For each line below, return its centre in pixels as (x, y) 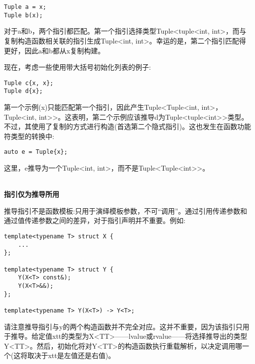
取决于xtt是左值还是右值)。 (71, 355)
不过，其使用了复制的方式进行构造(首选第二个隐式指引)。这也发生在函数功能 (127, 126)
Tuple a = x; (25, 7)
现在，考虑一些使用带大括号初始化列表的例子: (77, 67)
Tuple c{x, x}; (29, 83)
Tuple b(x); (23, 15)
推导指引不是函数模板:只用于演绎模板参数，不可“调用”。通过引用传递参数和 (126, 210)
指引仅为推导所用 (32, 194)
